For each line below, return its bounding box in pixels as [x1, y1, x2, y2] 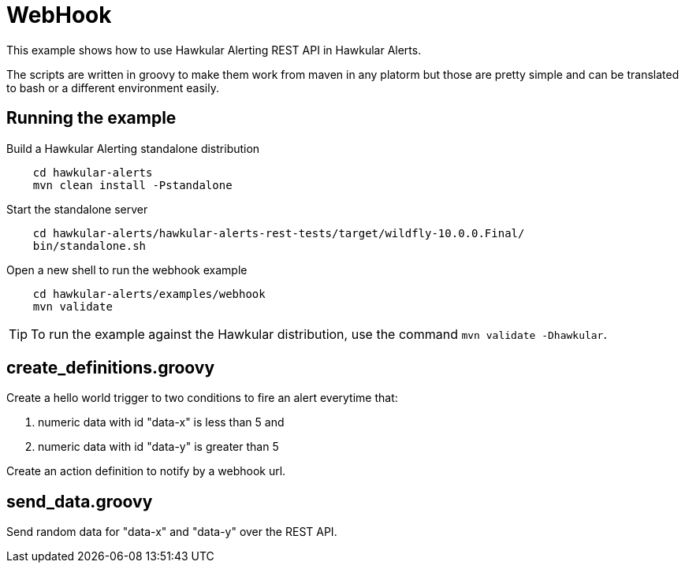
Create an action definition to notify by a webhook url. [6, 464, 286, 478]
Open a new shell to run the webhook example [6, 262, 248, 277]
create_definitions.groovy [6, 358, 215, 378]
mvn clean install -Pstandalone [32, 178, 233, 192]
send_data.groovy [6, 491, 153, 511]
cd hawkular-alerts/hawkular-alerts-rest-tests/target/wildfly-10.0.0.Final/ [32, 226, 525, 240]
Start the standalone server [6, 202, 148, 216]
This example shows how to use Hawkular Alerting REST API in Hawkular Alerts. [6, 43, 422, 57]
